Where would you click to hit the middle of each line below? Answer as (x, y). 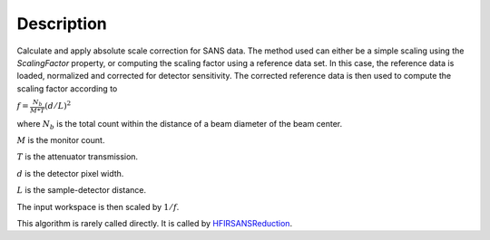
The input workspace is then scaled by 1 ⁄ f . (98, 206)
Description (62, 24)
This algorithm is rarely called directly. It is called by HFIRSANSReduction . (155, 224)
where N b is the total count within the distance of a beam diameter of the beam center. (180, 125)
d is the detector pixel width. (70, 173)
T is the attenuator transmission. (78, 157)
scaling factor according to (67, 88)
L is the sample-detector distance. (82, 190)
